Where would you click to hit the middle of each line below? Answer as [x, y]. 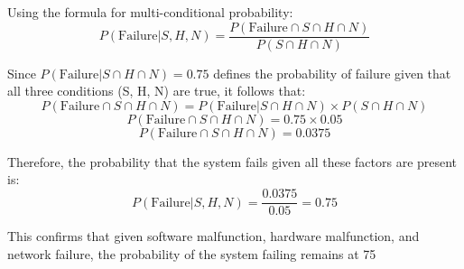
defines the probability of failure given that [332, 73]
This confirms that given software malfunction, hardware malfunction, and [213, 236]
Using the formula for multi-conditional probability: [150, 12]
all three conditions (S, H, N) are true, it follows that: [157, 91]
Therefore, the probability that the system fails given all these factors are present [232, 161]
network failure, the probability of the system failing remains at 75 [192, 253]
